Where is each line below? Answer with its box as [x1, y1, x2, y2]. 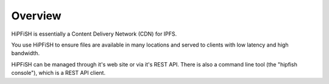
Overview [11, 9, 62, 22]
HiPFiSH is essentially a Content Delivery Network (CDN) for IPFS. [11, 30, 177, 37]
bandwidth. [11, 50, 40, 57]
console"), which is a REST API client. [11, 69, 106, 77]
